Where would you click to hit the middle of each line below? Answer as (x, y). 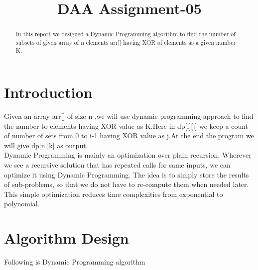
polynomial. (22, 204)
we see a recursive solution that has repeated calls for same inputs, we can (117, 165)
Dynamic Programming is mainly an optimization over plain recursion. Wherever (128, 155)
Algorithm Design (66, 238)
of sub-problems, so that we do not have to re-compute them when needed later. (127, 184)
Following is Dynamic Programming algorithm (75, 262)
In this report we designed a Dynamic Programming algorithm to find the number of (126, 34)
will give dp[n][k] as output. (46, 145)
